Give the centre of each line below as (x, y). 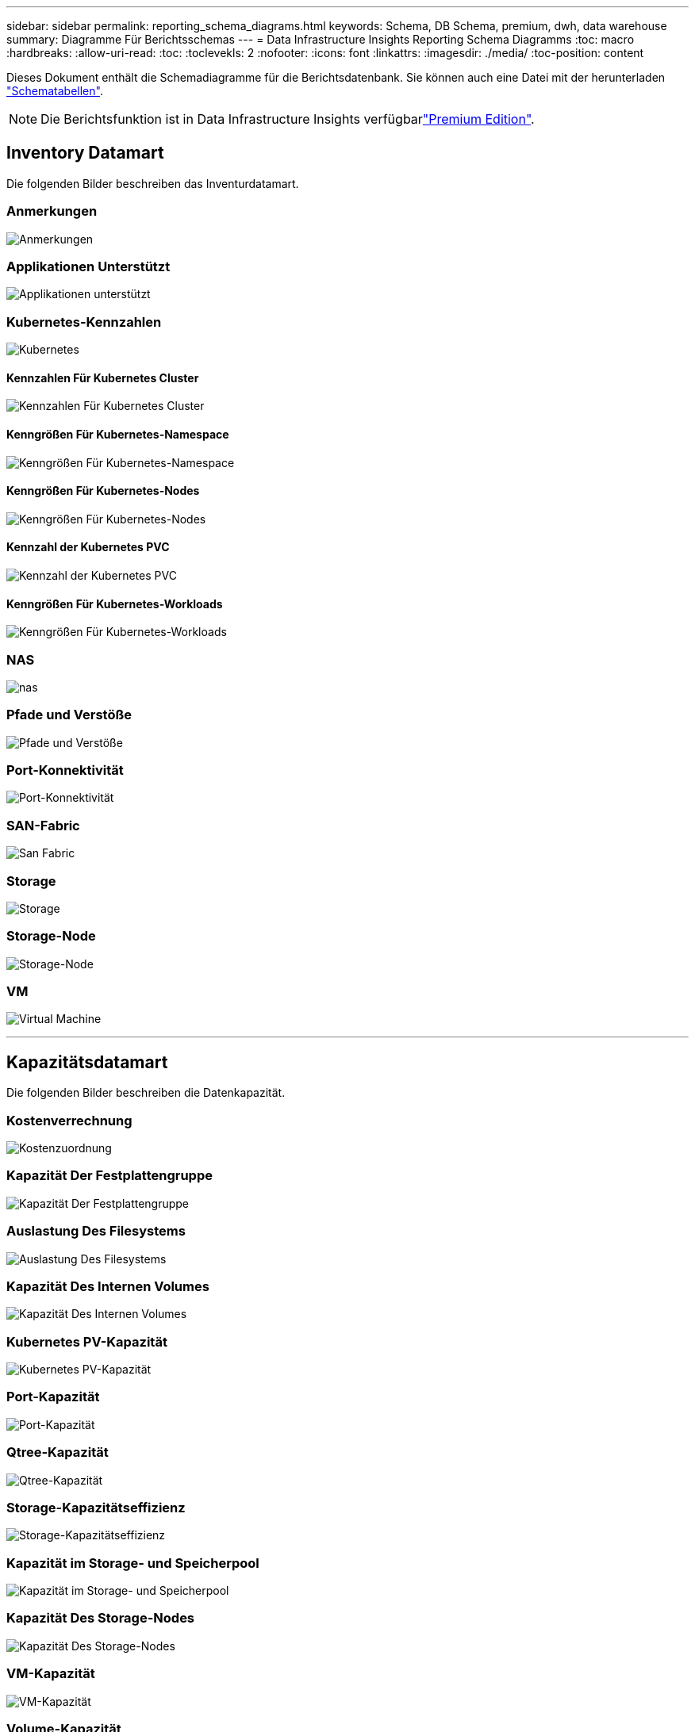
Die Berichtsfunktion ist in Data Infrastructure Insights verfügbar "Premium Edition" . (288, 119)
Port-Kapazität (53, 1397)
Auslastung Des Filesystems (96, 1231)
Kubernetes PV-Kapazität (87, 1341)
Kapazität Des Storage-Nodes (101, 1618)
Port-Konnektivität (65, 770)
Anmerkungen (52, 211)
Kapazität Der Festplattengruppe (109, 1176)
